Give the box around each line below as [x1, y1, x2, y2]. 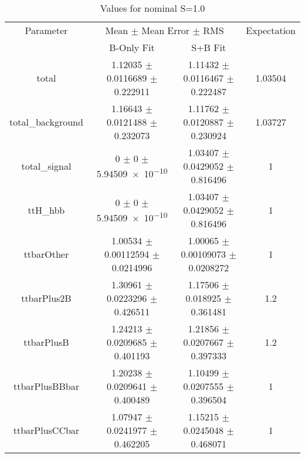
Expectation [246, 23, 296, 37]
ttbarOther [23, 247, 69, 261]
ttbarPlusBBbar [13, 379, 79, 393]
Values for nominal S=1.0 [100, 1, 205, 15]
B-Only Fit [109, 41, 155, 54]
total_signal [21, 159, 72, 173]
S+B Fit [191, 41, 226, 54]
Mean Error [141, 23, 190, 37]
